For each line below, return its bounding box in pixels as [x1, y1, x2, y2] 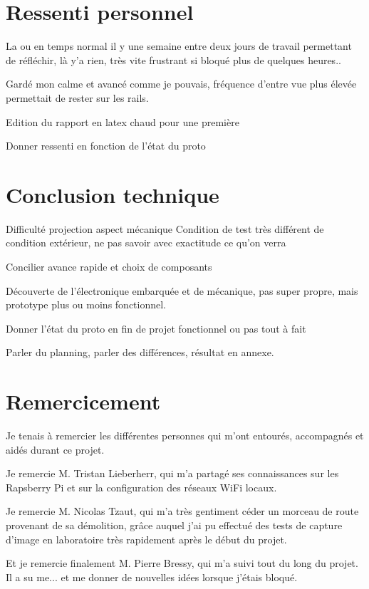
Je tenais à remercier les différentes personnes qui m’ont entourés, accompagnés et [6, 428, 364, 443]
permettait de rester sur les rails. [6, 90, 149, 105]
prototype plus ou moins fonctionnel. [6, 297, 167, 312]
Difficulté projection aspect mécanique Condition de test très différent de [6, 221, 324, 236]
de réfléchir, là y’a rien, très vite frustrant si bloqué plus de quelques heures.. [6, 52, 341, 67]
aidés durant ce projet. [6, 442, 105, 457]
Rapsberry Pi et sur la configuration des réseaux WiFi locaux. [6, 479, 277, 494]
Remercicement [6, 387, 161, 416]
